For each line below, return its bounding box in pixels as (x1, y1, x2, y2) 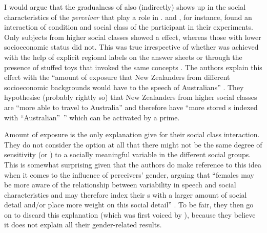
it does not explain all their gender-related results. (4, 219, 162, 230)
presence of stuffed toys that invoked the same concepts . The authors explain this (4, 61, 262, 72)
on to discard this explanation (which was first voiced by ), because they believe (4, 209, 256, 220)
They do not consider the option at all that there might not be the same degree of (4, 139, 262, 150)
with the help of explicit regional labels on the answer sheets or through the (4, 51, 242, 62)
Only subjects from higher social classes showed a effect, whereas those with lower (4, 31, 261, 42)
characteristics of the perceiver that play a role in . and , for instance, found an (4, 11, 252, 22)
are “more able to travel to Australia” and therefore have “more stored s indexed (4, 101, 258, 112)
